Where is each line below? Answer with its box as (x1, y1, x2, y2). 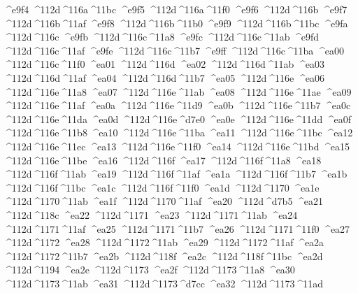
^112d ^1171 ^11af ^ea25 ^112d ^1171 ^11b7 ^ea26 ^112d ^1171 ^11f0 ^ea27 (3, 221, 350, 236)
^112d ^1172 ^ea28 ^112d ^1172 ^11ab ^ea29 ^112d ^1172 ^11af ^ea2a (3, 235, 324, 250)
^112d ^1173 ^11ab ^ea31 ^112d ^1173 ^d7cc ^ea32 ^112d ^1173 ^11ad (3, 276, 323, 290)
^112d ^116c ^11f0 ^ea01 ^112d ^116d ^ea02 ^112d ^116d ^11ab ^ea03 (3, 57, 324, 71)
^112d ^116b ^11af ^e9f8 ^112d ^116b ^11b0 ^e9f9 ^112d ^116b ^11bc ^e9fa (3, 15, 348, 30)
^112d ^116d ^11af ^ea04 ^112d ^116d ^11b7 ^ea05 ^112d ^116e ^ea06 (3, 70, 324, 85)
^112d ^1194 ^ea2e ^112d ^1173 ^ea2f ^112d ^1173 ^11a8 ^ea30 (3, 262, 295, 277)
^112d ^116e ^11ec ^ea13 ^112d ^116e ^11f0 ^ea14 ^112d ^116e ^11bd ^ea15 (3, 138, 350, 153)
